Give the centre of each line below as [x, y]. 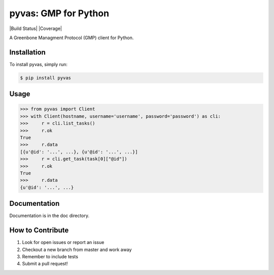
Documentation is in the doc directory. [49, 216]
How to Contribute [39, 231]
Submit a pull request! [45, 264]
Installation [27, 52]
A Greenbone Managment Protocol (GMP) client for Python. [72, 38]
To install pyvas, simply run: [39, 64]
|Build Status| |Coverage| [36, 28]
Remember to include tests [50, 256]
